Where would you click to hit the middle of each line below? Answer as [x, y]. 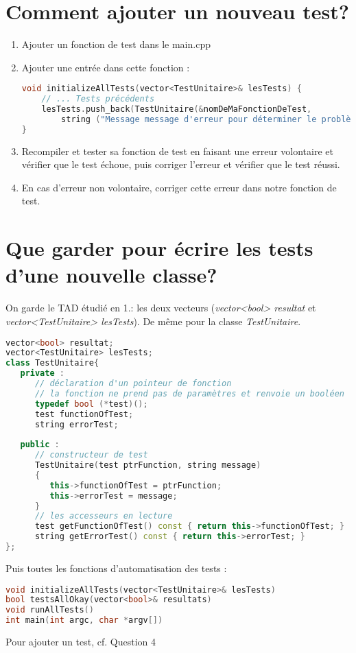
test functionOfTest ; [84, 414]
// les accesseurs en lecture [104, 516]
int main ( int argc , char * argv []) [84, 620]
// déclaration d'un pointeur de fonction [133, 384]
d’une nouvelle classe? [111, 275]
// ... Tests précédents [98, 99]
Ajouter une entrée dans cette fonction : [106, 67]
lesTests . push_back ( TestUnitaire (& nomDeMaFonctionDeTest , [177, 109]
